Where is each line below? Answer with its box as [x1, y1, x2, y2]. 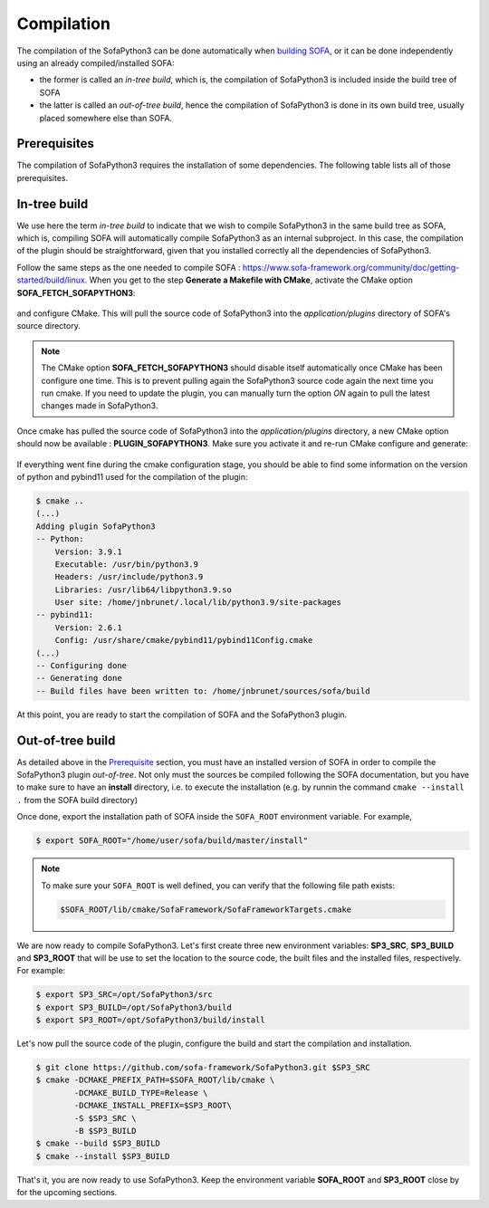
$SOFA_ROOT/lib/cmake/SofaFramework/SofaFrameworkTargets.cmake [60, 904, 352, 915]
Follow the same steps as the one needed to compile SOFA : [16, 262, 241, 273]
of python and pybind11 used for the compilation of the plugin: [16, 471, 248, 482]
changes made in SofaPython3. [41, 400, 158, 411]
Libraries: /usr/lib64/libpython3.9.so [54, 584, 233, 595]
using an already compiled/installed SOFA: [16, 57, 175, 68]
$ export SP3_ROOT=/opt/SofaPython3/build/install [35, 1015, 266, 1025]
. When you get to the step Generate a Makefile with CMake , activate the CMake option [84, 274, 414, 285]
